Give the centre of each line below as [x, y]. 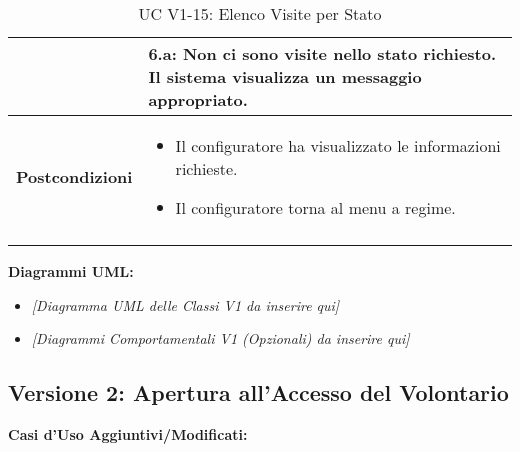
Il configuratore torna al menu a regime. [315, 207]
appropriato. [198, 99]
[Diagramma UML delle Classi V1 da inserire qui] [185, 304]
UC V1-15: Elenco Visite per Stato [260, 13]
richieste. [206, 168]
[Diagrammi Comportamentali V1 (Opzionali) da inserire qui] [220, 338]
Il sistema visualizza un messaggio [285, 76]
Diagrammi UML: [71, 271]
